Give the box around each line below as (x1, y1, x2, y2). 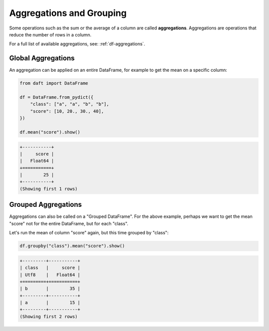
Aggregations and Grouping (9, 7, 127, 18)
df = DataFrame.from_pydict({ (19, 95, 94, 100)
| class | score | (19, 265, 81, 271)
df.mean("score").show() (19, 129, 81, 135)
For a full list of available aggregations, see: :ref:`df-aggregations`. (9, 41, 145, 47)
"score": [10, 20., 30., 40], (30, 108, 104, 114)
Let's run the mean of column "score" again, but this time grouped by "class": (9, 230, 169, 236)
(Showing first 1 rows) (19, 186, 78, 191)
